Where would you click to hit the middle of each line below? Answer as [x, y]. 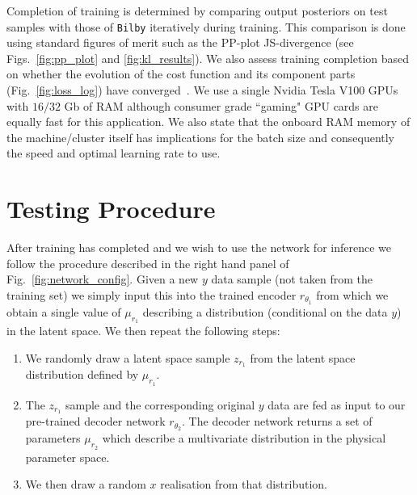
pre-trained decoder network [95, 421]
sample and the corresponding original [160, 404]
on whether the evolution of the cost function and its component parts [181, 74]
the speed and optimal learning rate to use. [114, 153]
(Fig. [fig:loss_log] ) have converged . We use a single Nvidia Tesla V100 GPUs [202, 90]
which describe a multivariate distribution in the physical [244, 438]
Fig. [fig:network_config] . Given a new [103, 279]
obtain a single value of [64, 311]
